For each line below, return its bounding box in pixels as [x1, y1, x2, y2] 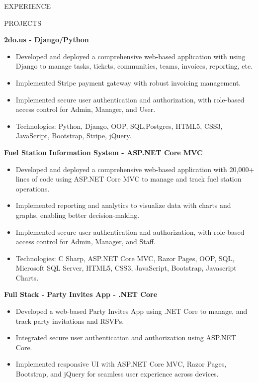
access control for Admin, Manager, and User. [15, 104, 156, 114]
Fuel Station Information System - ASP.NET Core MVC [4, 147, 203, 157]
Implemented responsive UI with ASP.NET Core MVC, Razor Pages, [15, 359, 227, 369]
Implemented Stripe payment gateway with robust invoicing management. [15, 77, 241, 88]
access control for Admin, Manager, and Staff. [15, 236, 156, 247]
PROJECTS [4, 17, 42, 28]
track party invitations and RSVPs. [15, 315, 124, 326]
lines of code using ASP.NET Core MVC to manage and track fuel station [15, 174, 242, 184]
